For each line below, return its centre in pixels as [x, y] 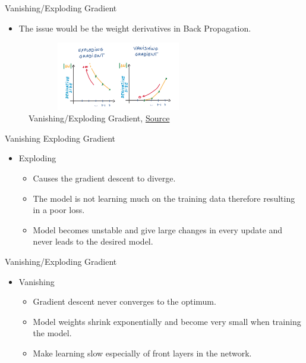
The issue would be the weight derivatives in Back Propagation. [135, 28]
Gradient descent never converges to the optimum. [124, 301]
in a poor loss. [59, 210]
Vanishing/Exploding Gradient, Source [99, 118]
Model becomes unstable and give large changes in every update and [158, 229]
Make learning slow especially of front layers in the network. [142, 353]
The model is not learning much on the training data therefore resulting [164, 198]
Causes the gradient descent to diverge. [104, 178]
